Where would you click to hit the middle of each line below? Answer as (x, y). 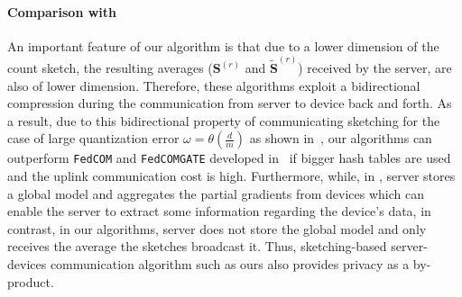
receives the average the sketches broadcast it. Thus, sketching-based (197, 246)
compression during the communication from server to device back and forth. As (230, 103)
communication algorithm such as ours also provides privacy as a (230, 264)
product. (31, 281)
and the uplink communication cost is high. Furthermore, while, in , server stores (231, 176)
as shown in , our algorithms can (341, 138)
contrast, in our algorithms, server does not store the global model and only (217, 228)
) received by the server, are (375, 68)
